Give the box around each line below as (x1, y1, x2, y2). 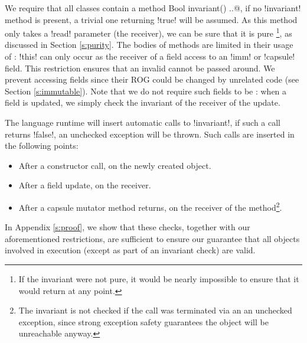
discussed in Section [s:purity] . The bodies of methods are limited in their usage (5, 38, 293, 51)
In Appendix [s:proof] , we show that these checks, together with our (5, 221, 250, 233)
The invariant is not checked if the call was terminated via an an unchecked (18, 304, 292, 316)
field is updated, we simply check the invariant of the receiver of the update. (5, 96, 280, 109)
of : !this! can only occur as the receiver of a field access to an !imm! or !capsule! (5, 50, 295, 63)
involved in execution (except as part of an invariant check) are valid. (5, 244, 256, 256)
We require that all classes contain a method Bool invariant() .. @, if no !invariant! (5, 2, 301, 14)
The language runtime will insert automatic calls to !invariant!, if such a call (5, 116, 281, 128)
